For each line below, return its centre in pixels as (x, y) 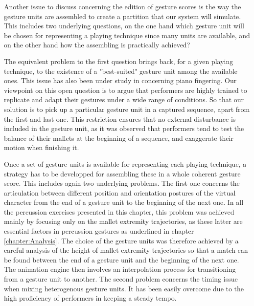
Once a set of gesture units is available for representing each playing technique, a (125, 164)
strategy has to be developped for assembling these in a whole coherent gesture (122, 173)
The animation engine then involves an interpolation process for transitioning (120, 269)
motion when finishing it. (42, 147)
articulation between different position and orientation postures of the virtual (120, 192)
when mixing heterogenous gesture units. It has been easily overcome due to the (124, 288)
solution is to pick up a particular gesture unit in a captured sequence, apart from (127, 109)
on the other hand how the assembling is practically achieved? (97, 45)
